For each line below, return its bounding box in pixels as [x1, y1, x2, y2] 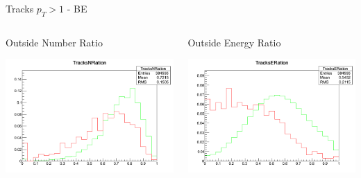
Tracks [6, 1, 34, 15]
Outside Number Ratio [6, 35, 103, 49]
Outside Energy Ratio [187, 35, 281, 49]
